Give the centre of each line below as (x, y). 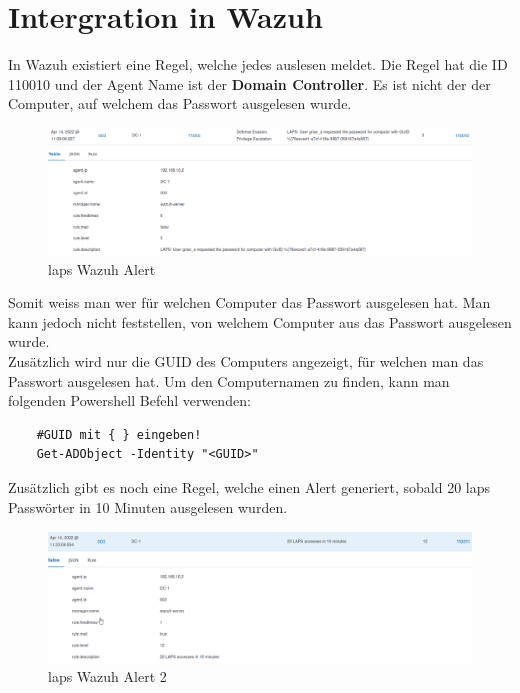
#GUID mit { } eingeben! (119, 434)
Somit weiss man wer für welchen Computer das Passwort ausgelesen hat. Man (249, 302)
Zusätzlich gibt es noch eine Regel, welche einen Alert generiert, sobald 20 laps (249, 486)
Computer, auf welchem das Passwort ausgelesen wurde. (180, 103)
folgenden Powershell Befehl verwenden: (129, 400)
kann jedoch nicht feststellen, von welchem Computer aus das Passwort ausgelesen (260, 321)
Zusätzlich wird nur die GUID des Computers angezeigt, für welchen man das (246, 360)
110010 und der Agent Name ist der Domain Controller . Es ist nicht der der (249, 83)
